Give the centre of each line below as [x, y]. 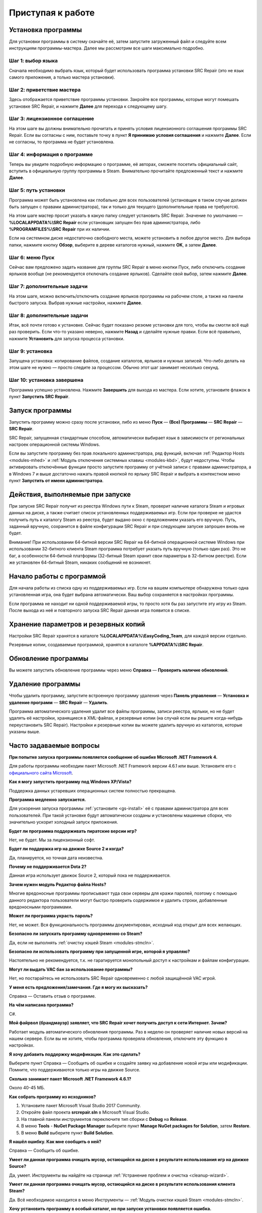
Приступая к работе [52, 13]
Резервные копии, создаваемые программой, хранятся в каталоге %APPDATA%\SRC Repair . [106, 645]
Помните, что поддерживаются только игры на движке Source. [75, 1070]
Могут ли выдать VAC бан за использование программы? [71, 969]
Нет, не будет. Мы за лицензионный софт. [52, 840]
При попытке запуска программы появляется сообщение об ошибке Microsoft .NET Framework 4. [113, 757]
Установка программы [46, 30]
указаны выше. [25, 732]
